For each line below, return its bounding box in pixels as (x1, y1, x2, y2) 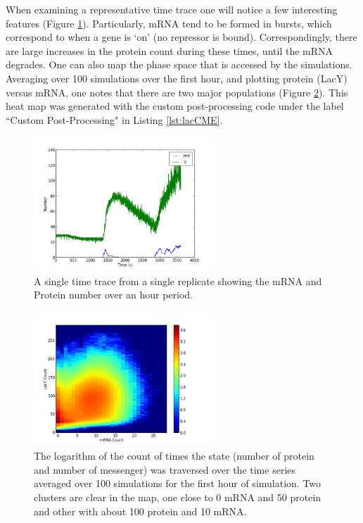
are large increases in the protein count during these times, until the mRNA (6, 43, 333, 58)
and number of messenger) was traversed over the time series (34, 462, 296, 477)
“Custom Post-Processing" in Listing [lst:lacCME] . (6, 112, 223, 127)
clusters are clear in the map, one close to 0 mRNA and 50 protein (34, 490, 321, 505)
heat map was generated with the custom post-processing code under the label (6, 99, 344, 113)
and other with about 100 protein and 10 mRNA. (34, 503, 247, 518)
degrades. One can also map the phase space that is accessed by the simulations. (6, 57, 352, 72)
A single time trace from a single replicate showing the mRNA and (34, 273, 322, 288)
